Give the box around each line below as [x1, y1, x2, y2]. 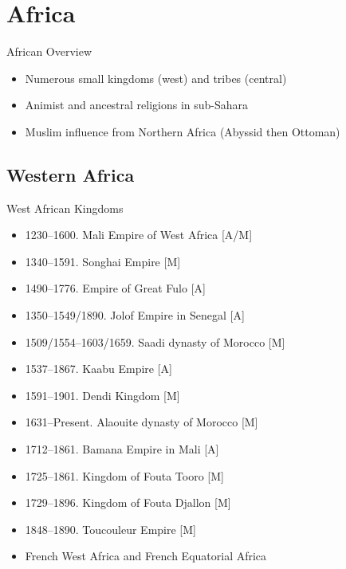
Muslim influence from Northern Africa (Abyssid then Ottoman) [25, 123, 340, 139]
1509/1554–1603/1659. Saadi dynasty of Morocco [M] [25, 333, 285, 350]
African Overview [6, 43, 92, 60]
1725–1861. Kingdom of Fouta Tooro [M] [25, 467, 224, 484]
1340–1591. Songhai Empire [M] [25, 253, 181, 269]
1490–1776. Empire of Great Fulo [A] [25, 280, 206, 296]
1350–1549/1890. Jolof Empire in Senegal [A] [25, 307, 245, 324]
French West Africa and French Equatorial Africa [25, 547, 267, 564]
